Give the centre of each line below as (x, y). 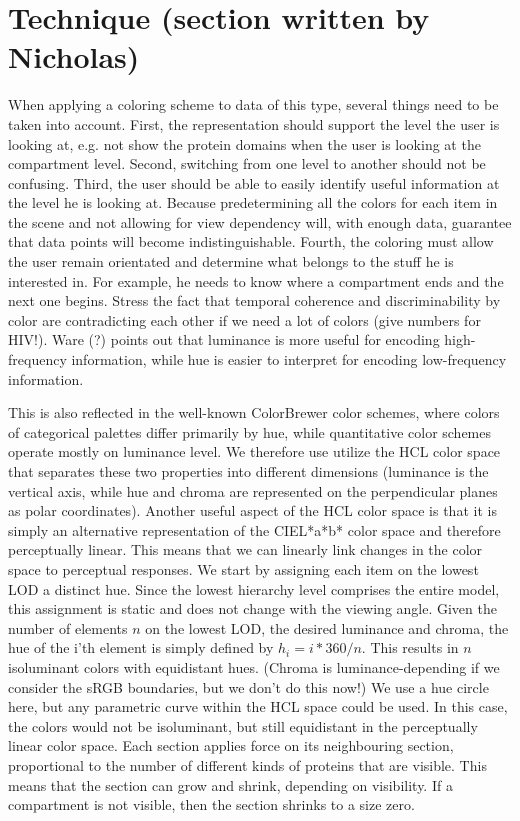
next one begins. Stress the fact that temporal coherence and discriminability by (254, 300)
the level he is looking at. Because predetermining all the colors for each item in (253, 202)
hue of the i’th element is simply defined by (141, 647)
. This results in (410, 647)
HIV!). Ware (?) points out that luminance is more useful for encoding (224, 339)
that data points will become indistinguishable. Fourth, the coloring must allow (251, 241)
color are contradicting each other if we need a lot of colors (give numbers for (244, 319)
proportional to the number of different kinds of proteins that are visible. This (247, 764)
